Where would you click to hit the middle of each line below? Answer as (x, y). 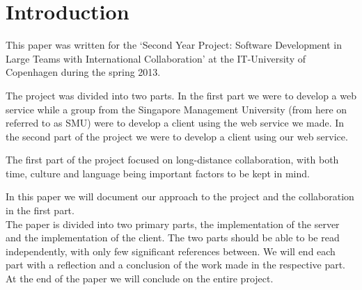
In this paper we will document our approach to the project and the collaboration (180, 196)
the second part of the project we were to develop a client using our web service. (177, 136)
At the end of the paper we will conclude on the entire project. (140, 279)
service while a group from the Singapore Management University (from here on (176, 109)
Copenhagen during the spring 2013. (83, 72)
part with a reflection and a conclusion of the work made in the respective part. (176, 265)
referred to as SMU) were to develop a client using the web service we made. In (175, 123)
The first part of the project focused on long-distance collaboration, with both (172, 160)
